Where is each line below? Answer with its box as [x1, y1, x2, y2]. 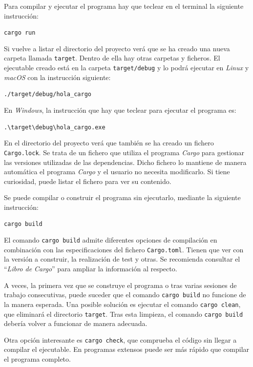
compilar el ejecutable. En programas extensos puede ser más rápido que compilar [4, 344, 250, 354]
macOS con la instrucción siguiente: [4, 72, 111, 82]
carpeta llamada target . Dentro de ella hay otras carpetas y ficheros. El [4, 53, 220, 63]
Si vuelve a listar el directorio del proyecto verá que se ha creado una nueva [4, 43, 230, 53]
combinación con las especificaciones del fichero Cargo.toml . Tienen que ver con [4, 244, 244, 254]
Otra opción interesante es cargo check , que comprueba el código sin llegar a [4, 334, 237, 345]
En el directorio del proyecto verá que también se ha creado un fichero [4, 138, 214, 148]
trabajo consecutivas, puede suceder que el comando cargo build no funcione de [4, 289, 246, 300]
